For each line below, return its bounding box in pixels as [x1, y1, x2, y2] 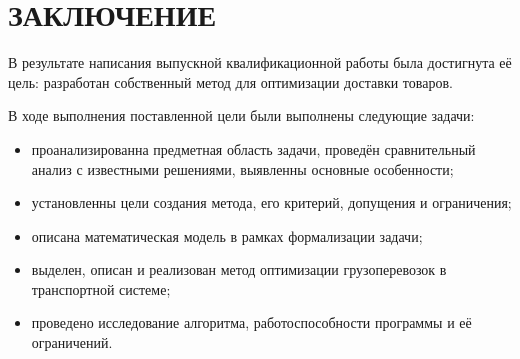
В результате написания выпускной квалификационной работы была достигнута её [8, 52, 512, 73]
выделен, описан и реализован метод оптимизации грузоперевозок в [31, 259, 447, 280]
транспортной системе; [31, 278, 171, 299]
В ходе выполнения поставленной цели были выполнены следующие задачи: [8, 105, 475, 126]
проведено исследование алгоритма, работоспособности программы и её [31, 312, 472, 333]
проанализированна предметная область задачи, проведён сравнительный [31, 138, 476, 159]
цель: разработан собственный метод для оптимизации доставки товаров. [8, 71, 453, 92]
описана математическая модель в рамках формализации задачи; [31, 225, 423, 246]
